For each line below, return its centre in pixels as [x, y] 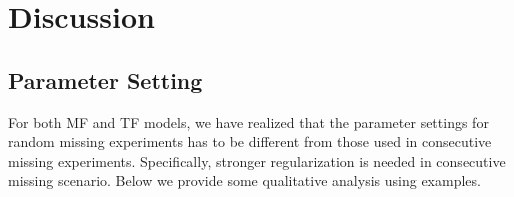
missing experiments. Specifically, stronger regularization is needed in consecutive [257, 160]
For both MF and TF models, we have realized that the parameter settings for [248, 121]
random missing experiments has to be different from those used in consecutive [250, 141]
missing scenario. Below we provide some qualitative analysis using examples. [244, 180]
